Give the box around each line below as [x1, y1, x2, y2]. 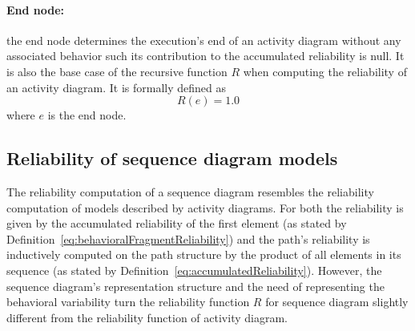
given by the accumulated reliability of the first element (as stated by [6, 215, 347, 232]
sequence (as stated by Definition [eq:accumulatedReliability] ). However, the [6, 261, 382, 278]
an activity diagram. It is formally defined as [6, 79, 227, 95]
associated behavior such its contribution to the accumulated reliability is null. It [6, 47, 405, 64]
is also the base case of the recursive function [6, 63, 228, 79]
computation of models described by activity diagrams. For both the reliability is [6, 199, 404, 216]
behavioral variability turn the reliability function [6, 293, 250, 310]
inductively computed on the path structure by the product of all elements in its [6, 246, 401, 263]
